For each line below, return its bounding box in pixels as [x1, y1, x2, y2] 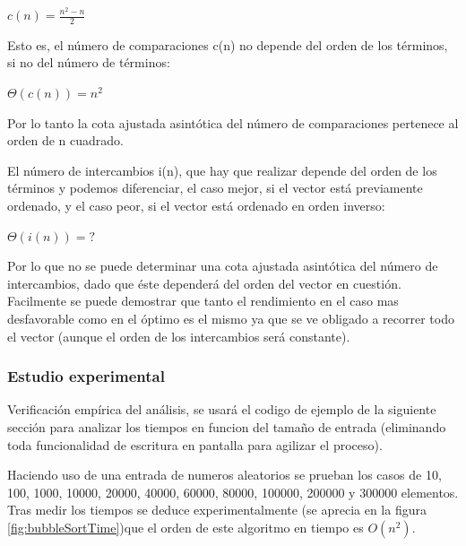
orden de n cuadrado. [7, 131, 124, 150]
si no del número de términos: [7, 53, 170, 72]
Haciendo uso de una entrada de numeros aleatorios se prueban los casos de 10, [7, 465, 442, 484]
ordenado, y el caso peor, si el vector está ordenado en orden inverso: [7, 195, 385, 214]
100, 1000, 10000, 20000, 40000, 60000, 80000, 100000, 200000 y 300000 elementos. [7, 482, 459, 501]
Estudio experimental [7, 365, 165, 387]
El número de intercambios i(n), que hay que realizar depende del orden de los [7, 160, 437, 179]
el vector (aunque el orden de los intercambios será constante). [7, 326, 350, 345]
